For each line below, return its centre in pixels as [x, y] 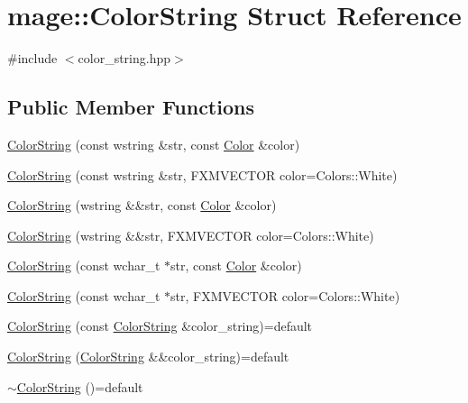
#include [32, 58]
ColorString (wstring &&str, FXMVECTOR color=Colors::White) [191, 235]
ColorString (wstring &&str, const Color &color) [142, 205]
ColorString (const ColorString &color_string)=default [160, 326]
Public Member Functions [131, 107]
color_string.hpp [124, 58]
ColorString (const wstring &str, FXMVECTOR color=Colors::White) [202, 174]
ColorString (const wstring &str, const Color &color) [154, 144]
